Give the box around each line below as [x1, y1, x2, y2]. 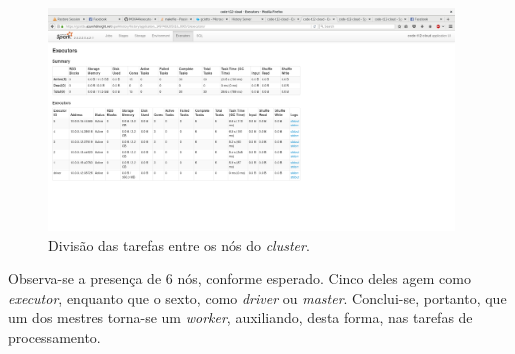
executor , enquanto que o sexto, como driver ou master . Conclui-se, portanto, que [8, 287, 507, 308]
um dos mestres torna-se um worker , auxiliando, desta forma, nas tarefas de [8, 307, 473, 328]
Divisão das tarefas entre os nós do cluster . [48, 234, 310, 255]
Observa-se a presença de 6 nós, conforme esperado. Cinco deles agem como [8, 268, 471, 289]
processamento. [8, 326, 101, 347]
